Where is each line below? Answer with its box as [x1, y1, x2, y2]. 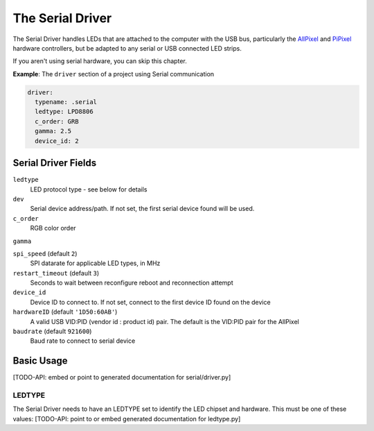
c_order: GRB [35, 117, 79, 125]
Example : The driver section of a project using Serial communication [12, 69, 215, 78]
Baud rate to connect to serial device [30, 337, 136, 345]
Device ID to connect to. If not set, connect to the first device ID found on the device [30, 298, 271, 306]
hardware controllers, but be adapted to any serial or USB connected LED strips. [12, 44, 242, 52]
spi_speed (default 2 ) [12, 249, 78, 257]
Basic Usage [12, 355, 68, 367]
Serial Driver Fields [12, 157, 97, 169]
